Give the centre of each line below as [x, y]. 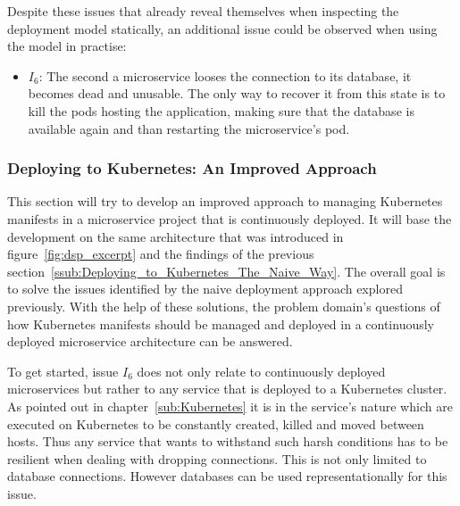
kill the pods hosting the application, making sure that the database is [221, 110]
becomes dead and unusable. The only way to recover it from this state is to [237, 93]
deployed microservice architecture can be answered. [150, 341]
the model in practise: [67, 46]
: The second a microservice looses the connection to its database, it [225, 75]
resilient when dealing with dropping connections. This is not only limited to [217, 458]
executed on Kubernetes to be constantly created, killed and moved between [216, 423]
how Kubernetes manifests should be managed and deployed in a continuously [221, 324]
